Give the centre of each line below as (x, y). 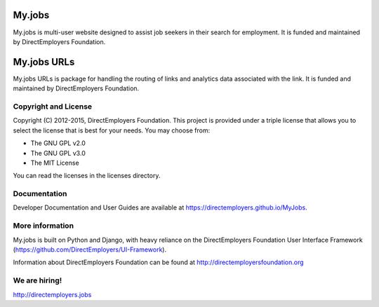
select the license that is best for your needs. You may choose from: (112, 130)
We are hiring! (38, 280)
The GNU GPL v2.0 (58, 143)
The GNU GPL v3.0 (58, 153)
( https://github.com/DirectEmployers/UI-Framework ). (90, 250)
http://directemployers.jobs (52, 294)
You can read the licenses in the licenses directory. (87, 176)
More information (43, 226)
